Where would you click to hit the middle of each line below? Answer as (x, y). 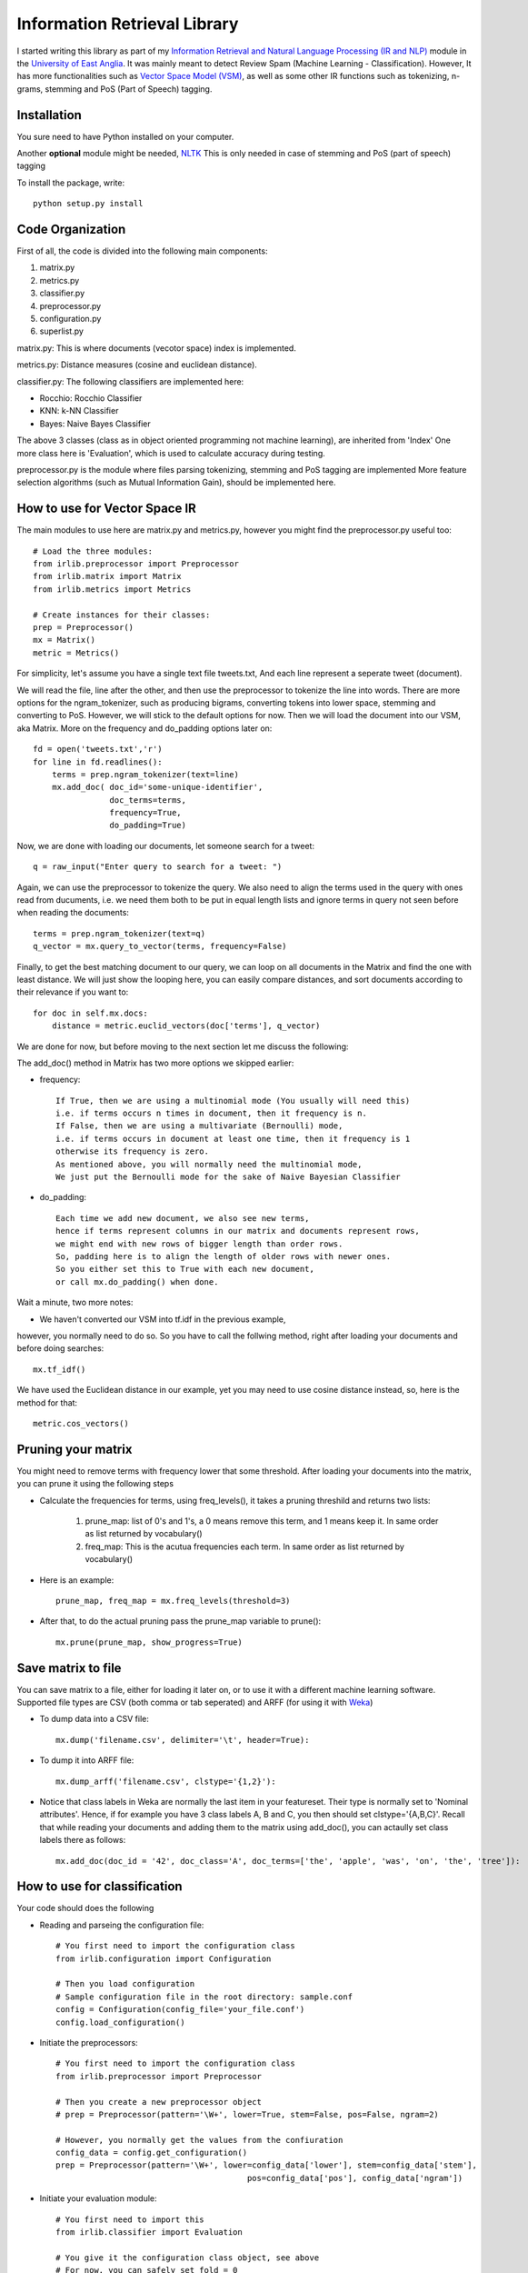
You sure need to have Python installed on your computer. (125, 136)
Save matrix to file (69, 1668)
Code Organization (71, 229)
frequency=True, (145, 813)
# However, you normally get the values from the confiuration (199, 2140)
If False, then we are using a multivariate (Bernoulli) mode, (199, 1126)
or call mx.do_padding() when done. (137, 1282)
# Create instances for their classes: (122, 615)
